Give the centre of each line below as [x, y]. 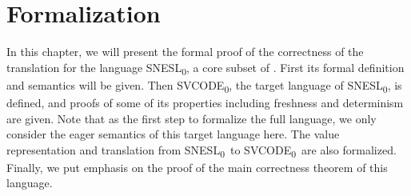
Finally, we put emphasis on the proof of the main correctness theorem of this [197, 167]
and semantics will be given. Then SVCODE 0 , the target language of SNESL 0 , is [204, 86]
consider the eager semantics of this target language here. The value [173, 134]
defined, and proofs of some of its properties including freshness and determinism [205, 102]
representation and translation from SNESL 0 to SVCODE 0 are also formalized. [202, 150]
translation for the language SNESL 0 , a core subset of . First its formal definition [205, 68]
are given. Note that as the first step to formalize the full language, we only [192, 118]
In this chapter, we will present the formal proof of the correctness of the [185, 52]
